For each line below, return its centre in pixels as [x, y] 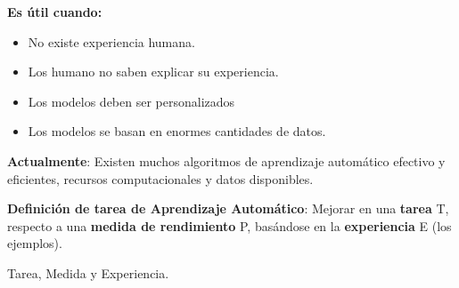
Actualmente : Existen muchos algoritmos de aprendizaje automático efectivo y [226, 160]
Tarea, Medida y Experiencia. [88, 272]
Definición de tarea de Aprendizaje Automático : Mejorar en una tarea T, [228, 208]
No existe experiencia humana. [111, 41]
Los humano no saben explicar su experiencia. [153, 72]
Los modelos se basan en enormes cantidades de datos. [177, 131]
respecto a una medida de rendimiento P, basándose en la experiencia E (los [229, 225]
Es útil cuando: [55, 12]
